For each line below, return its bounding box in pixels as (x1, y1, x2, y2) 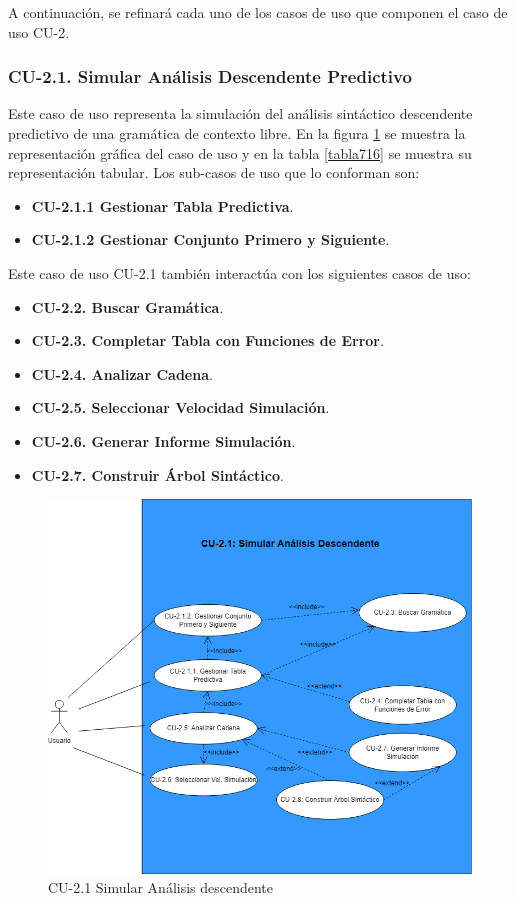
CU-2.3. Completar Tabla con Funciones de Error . (31, 330, 384, 351)
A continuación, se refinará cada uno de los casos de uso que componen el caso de (8, 2, 508, 22)
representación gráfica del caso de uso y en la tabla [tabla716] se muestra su (8, 142, 472, 163)
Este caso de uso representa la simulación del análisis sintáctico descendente (8, 103, 473, 124)
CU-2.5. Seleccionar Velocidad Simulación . (31, 397, 330, 418)
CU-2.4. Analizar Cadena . (31, 363, 213, 384)
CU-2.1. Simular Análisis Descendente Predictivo (8, 64, 412, 89)
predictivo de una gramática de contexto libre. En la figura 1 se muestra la (8, 123, 466, 143)
